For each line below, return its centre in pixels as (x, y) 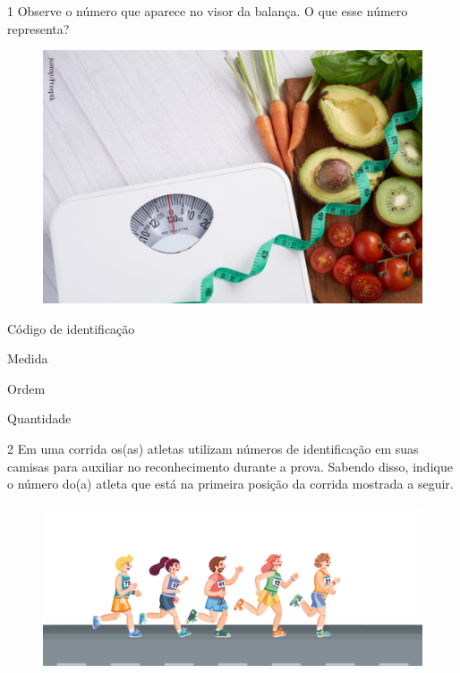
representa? (38, 28)
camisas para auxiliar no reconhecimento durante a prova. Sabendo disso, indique (230, 466)
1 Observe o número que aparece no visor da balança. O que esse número (208, 11)
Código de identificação (71, 328)
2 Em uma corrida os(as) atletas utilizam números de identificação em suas (213, 448)
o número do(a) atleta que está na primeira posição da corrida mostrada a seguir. (230, 484)
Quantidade (39, 418)
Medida (28, 358)
